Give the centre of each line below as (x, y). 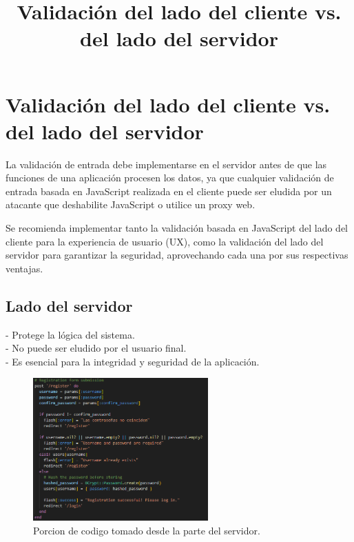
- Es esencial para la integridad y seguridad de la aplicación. (133, 361)
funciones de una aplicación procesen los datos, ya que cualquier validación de (170, 178)
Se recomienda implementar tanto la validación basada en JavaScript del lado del (177, 228)
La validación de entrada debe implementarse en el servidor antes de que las (166, 164)
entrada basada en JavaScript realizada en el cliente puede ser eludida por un (169, 191)
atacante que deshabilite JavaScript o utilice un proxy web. (131, 204)
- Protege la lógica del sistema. (70, 334)
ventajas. (24, 268)
